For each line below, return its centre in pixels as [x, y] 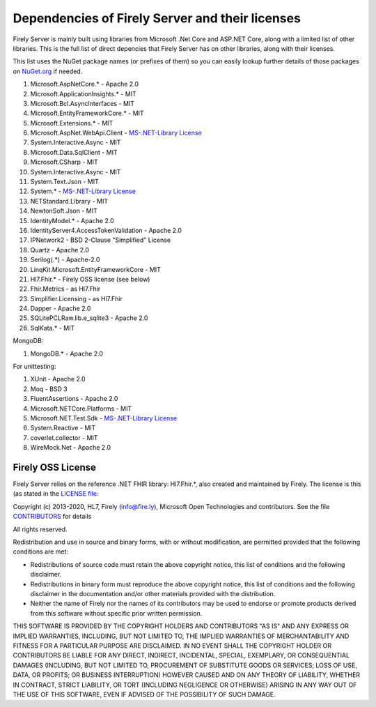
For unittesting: [34, 367]
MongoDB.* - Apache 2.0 [67, 353]
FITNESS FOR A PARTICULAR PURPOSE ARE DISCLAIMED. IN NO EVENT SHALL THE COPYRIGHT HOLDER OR [172, 646]
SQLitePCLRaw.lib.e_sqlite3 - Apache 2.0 [89, 318]
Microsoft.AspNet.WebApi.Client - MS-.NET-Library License [116, 133]
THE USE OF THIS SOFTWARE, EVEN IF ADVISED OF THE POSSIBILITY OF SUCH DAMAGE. [144, 694]
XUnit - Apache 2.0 [58, 379]
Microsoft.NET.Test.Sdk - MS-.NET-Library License [104, 418]
